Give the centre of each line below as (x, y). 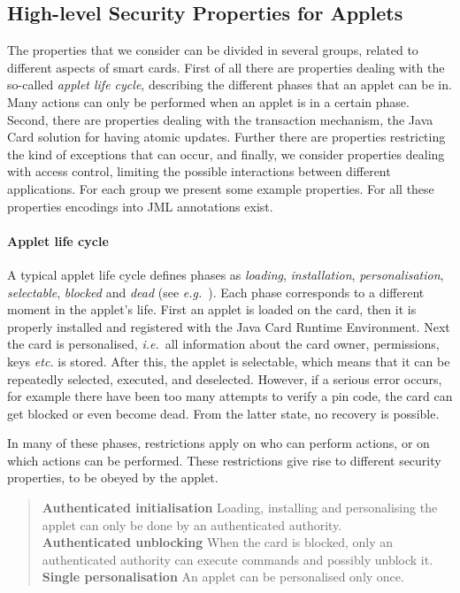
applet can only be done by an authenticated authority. (192, 524)
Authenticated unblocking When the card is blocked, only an (218, 542)
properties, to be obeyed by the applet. (113, 477)
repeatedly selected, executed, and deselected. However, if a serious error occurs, (225, 378)
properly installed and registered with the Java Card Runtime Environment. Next (229, 326)
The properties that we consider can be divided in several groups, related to (213, 50)
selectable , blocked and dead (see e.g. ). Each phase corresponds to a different (216, 292)
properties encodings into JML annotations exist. (140, 206)
